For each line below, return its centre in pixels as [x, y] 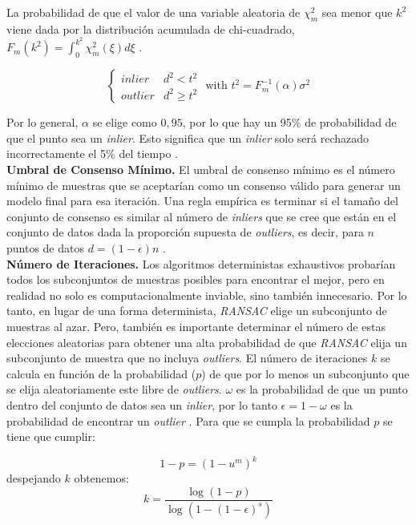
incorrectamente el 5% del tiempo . [92, 153]
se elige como [125, 122]
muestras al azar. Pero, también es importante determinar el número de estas [196, 326]
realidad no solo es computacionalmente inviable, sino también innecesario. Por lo [207, 295]
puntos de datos [45, 248]
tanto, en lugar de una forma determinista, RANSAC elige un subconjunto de [197, 311]
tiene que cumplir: [51, 436]
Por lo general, [42, 122]
